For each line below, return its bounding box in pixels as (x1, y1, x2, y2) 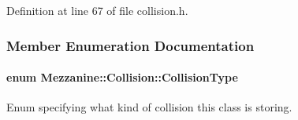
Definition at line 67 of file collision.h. (6, 2, 188, 18)
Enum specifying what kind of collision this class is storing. (6, 99, 292, 115)
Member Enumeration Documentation (6, 35, 255, 55)
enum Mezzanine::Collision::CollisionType (6, 69, 238, 85)
